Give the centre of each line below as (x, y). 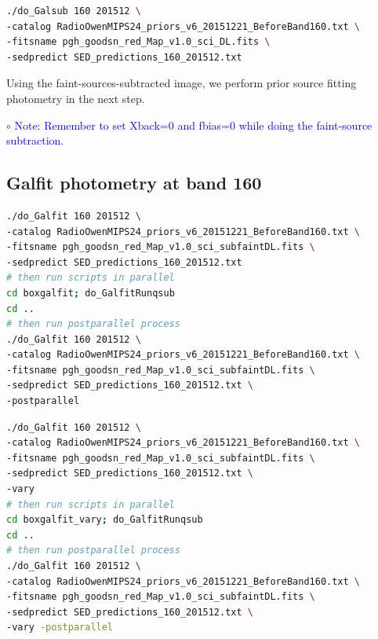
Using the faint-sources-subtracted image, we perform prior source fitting (182, 83)
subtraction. (35, 140)
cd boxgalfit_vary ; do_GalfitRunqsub (105, 520)
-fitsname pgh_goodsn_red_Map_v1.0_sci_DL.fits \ (138, 42)
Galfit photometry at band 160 (134, 183)
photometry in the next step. (76, 98)
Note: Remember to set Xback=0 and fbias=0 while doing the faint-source (193, 125)
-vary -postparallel (60, 628)
